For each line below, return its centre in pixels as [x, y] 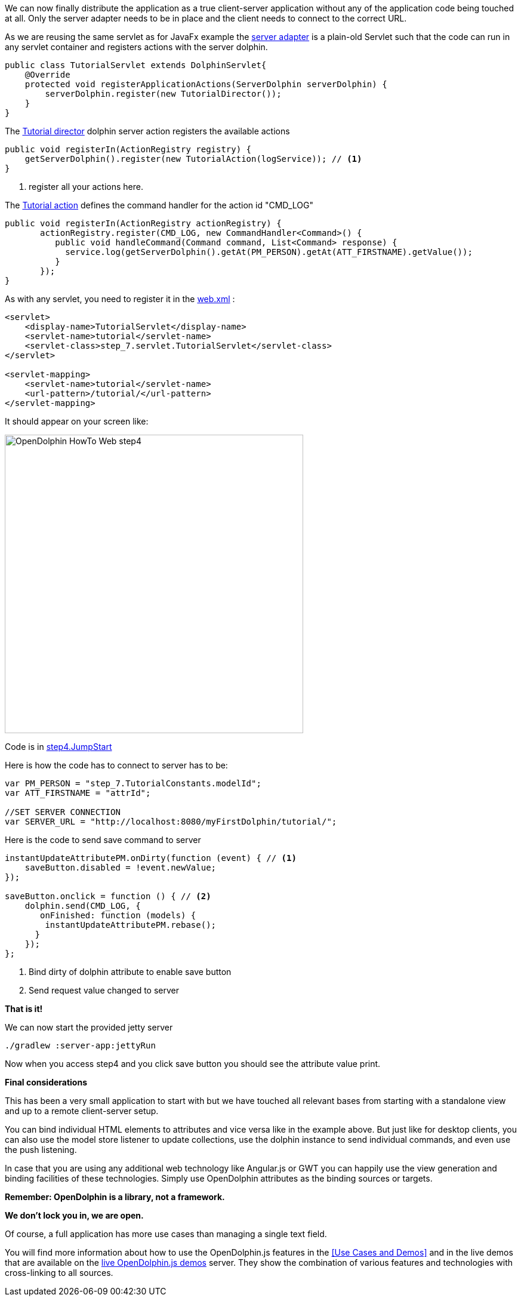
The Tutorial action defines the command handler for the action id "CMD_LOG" [159, 205]
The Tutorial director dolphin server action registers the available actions [147, 131]
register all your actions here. [86, 187]
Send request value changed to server [104, 990]
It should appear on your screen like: [77, 421]
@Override [47, 75]
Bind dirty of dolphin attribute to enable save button [130, 972]
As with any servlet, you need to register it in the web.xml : [120, 299]
